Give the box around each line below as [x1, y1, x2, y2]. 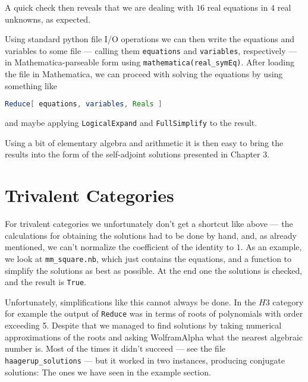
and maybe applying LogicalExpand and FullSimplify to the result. [5, 116, 257, 129]
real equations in [207, 1, 268, 13]
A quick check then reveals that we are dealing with [5, 1, 194, 13]
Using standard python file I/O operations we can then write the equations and [5, 33, 294, 45]
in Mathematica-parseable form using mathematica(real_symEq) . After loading [5, 56, 294, 68]
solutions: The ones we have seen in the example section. [5, 365, 211, 378]
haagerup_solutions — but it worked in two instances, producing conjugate [5, 353, 285, 366]
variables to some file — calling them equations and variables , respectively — [5, 44, 297, 56]
